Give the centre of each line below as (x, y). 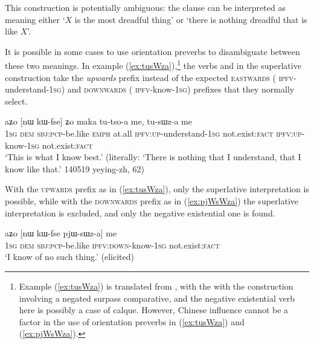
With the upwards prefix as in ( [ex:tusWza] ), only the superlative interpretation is (157, 189)
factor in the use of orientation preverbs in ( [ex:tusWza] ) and (132, 321)
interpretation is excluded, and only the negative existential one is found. (140, 213)
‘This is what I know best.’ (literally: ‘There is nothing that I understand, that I (153, 157)
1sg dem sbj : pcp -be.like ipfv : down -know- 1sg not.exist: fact (112, 245)
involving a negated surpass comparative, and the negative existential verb (157, 298)
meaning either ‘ (35, 19)
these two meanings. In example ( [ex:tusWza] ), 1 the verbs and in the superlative (153, 65)
